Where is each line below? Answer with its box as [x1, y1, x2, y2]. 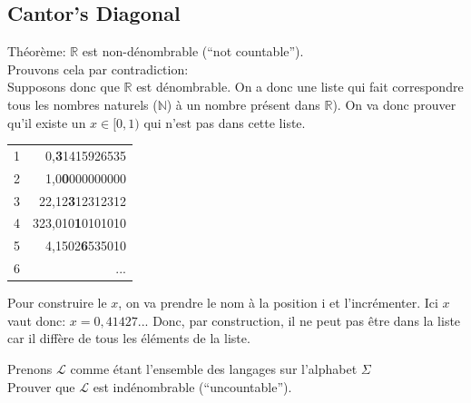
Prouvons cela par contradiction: [7, 59, 189, 78]
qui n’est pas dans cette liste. [143, 113, 306, 132]
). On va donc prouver [332, 94, 456, 113]
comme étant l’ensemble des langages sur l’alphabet [70, 359, 358, 378]
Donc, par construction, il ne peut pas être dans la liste [152, 310, 461, 329]
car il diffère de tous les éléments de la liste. [7, 329, 250, 348]
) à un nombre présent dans [166, 94, 320, 113]
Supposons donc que [7, 77, 120, 96]
